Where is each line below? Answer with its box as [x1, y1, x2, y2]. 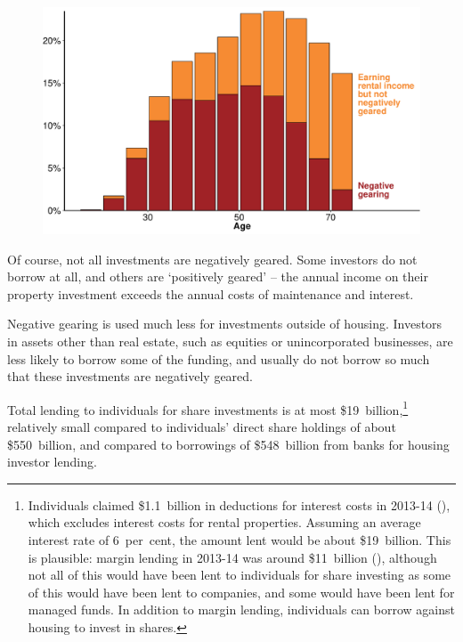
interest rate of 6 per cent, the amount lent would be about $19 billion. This [28, 531, 451, 549]
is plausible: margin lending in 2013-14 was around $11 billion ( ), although [28, 548, 437, 566]
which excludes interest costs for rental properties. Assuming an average [28, 513, 421, 532]
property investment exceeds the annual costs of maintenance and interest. [7, 284, 414, 303]
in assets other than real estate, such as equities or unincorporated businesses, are [7, 332, 453, 351]
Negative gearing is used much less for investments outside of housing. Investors [7, 314, 443, 333]
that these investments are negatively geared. [7, 367, 253, 386]
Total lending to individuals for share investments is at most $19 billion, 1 [7, 397, 409, 419]
